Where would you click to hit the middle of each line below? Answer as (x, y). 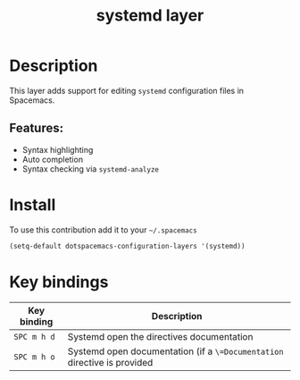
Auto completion (52, 159)
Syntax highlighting (58, 149)
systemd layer (150, 16)
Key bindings (59, 282)
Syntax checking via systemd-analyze (90, 169)
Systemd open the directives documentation (160, 336)
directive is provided (110, 362)
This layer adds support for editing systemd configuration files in (126, 90)
